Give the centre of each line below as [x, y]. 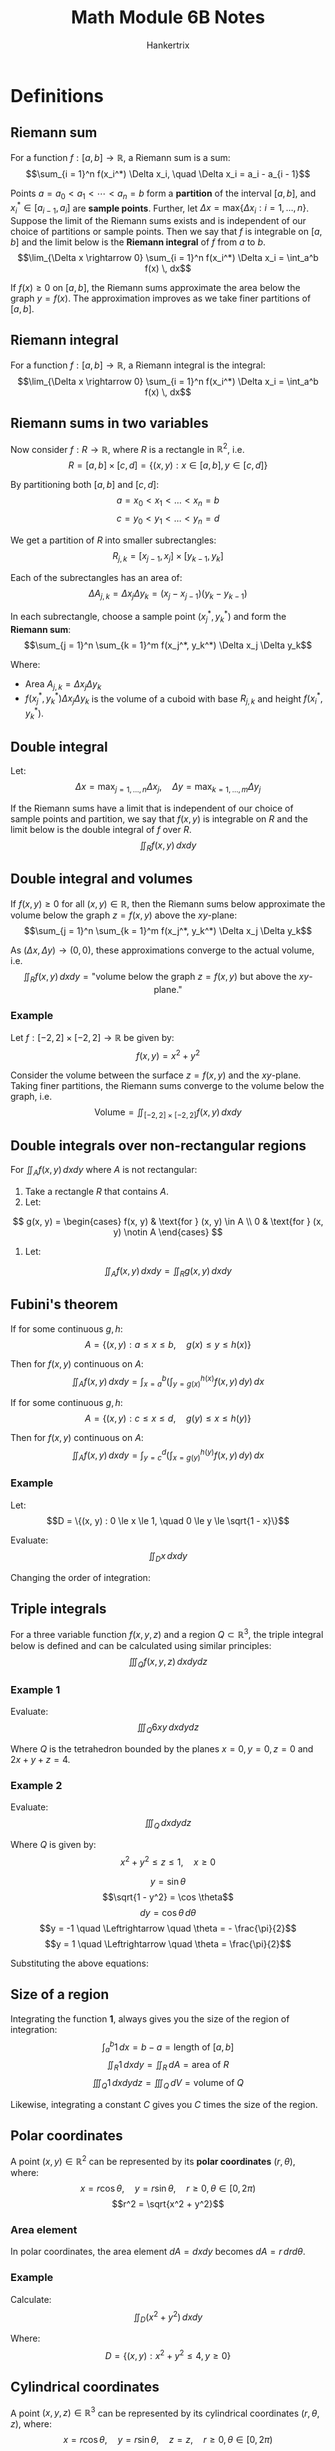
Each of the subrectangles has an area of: [96, 577]
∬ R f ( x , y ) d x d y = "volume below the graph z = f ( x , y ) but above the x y [166, 977]
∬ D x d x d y [168, 1556]
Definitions [57, 95]
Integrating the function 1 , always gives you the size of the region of [150, 2018]
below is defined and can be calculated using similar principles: [141, 1646]
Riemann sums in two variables [109, 423]
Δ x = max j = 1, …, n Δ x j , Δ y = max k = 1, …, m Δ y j [168, 788]
